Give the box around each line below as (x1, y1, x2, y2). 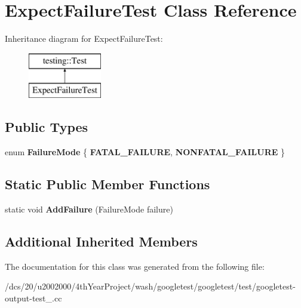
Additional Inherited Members (5, 232, 198, 250)
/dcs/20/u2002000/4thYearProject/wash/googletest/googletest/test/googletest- (5, 280, 296, 292)
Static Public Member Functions (5, 175, 210, 193)
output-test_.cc (5, 291, 62, 304)
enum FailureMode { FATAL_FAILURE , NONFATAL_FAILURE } (5, 146, 285, 158)
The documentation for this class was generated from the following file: (5, 260, 265, 272)
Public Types (5, 118, 88, 136)
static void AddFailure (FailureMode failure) (5, 202, 173, 215)
